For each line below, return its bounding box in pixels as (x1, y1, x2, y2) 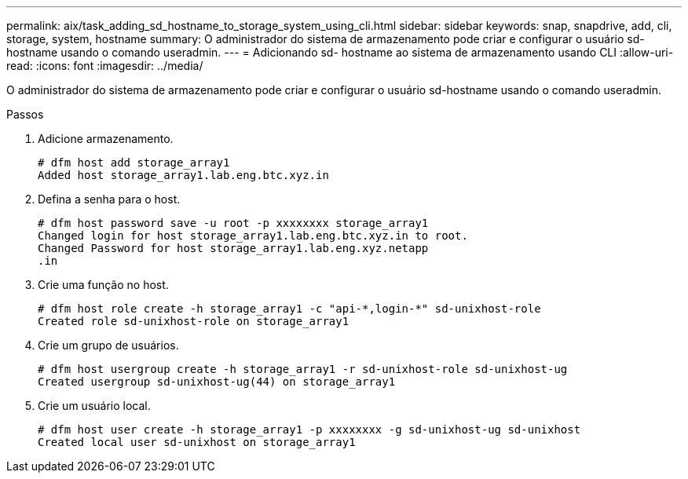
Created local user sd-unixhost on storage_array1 (38, 436, 356, 448)
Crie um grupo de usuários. (38, 338, 179, 352)
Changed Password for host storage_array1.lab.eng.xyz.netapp (38, 242, 429, 254)
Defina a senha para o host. (38, 192, 181, 206)
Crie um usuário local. (38, 399, 151, 412)
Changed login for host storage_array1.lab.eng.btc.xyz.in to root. (38, 229, 468, 242)
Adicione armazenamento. (38, 132, 174, 145)
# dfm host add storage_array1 (38, 156, 230, 169)
